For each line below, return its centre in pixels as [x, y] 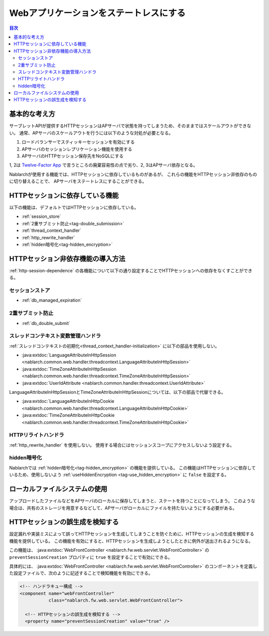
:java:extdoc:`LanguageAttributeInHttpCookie [68, 401]
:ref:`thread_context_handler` [52, 231]
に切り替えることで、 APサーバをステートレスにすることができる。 [78, 181]
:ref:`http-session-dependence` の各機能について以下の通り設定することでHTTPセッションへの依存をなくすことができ [131, 270]
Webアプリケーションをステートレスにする [97, 13]
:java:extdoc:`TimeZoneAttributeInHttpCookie [68, 415]
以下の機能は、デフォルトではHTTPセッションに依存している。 [74, 207]
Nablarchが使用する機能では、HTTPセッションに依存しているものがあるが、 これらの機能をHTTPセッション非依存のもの [133, 174]
